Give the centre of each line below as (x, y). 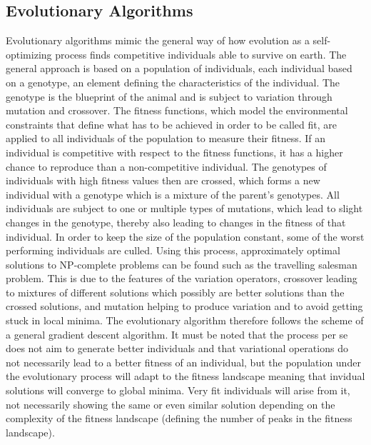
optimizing (29, 54)
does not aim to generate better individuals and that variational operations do (177, 348)
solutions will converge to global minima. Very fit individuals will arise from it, (178, 390)
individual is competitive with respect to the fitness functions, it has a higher (174, 152)
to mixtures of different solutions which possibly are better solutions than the (175, 292)
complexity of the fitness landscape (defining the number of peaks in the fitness (179, 418)
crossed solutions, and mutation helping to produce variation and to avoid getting (184, 306)
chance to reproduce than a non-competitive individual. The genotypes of (166, 166)
